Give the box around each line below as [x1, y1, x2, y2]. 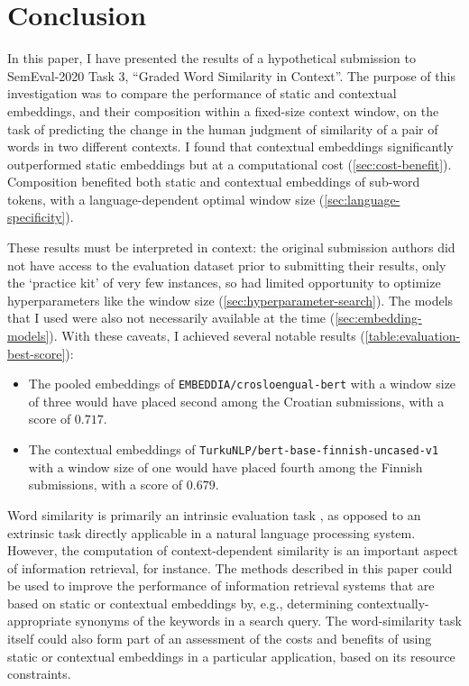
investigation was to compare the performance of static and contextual [7, 84, 397, 103]
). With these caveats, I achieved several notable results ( [49, 326, 365, 345]
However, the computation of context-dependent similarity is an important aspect [7, 541, 459, 560]
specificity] [7, 207, 66, 226]
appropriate [7, 611, 71, 630]
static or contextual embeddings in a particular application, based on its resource [7, 646, 455, 665]
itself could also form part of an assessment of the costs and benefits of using [7, 629, 432, 648]
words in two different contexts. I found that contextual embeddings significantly [7, 137, 454, 156]
